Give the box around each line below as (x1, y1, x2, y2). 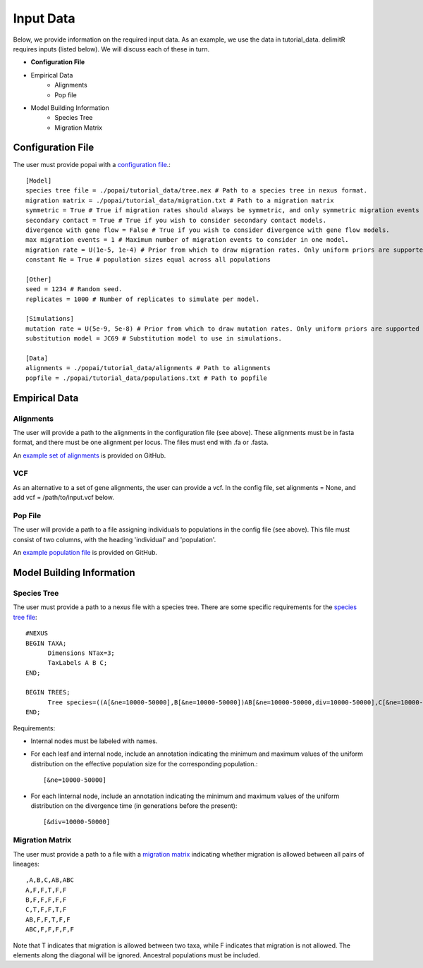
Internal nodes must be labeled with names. (30, 737, 158, 745)
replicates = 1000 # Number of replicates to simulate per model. (25, 295, 260, 303)
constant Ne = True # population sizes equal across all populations (25, 256, 271, 264)
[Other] (25, 275, 52, 283)
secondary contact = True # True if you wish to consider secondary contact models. (25, 216, 327, 224)
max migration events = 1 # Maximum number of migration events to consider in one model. (25, 236, 349, 244)
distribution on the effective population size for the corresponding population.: (30, 759, 258, 768)
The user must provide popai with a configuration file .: (13, 160, 171, 169)
